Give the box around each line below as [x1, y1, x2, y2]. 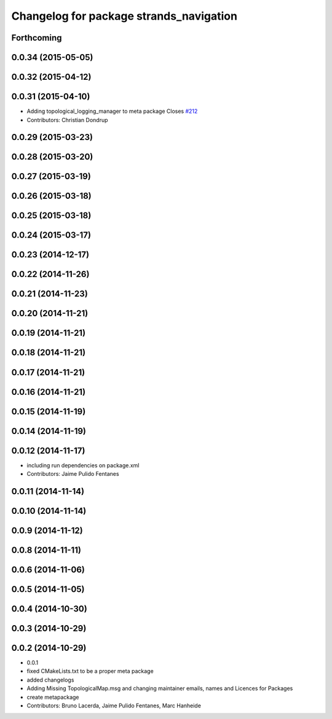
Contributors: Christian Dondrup [26, 116, 108, 123]
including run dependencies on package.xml [26, 461, 140, 469]
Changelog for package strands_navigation [11, 9, 238, 23]
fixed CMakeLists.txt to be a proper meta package [26, 667, 154, 675]
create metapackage [26, 693, 79, 701]
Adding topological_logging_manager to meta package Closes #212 [26, 107, 198, 115]
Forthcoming [11, 33, 62, 43]
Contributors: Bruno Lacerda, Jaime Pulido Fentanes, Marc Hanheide [26, 702, 201, 709]
